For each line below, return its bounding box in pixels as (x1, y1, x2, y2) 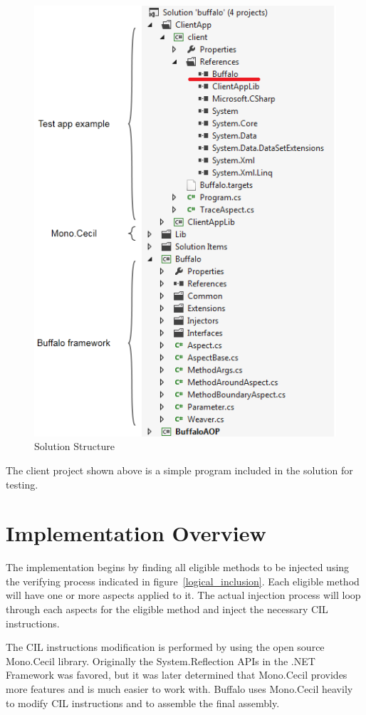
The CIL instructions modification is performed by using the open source (6, 640, 325, 654)
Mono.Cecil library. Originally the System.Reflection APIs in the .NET (6, 653, 315, 668)
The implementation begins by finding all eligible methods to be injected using (6, 560, 350, 575)
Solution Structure (34, 439, 115, 454)
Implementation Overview (6, 518, 266, 548)
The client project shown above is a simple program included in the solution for (6, 462, 353, 477)
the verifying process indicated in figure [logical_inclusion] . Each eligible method (6, 573, 360, 588)
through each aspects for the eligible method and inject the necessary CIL (6, 602, 328, 617)
